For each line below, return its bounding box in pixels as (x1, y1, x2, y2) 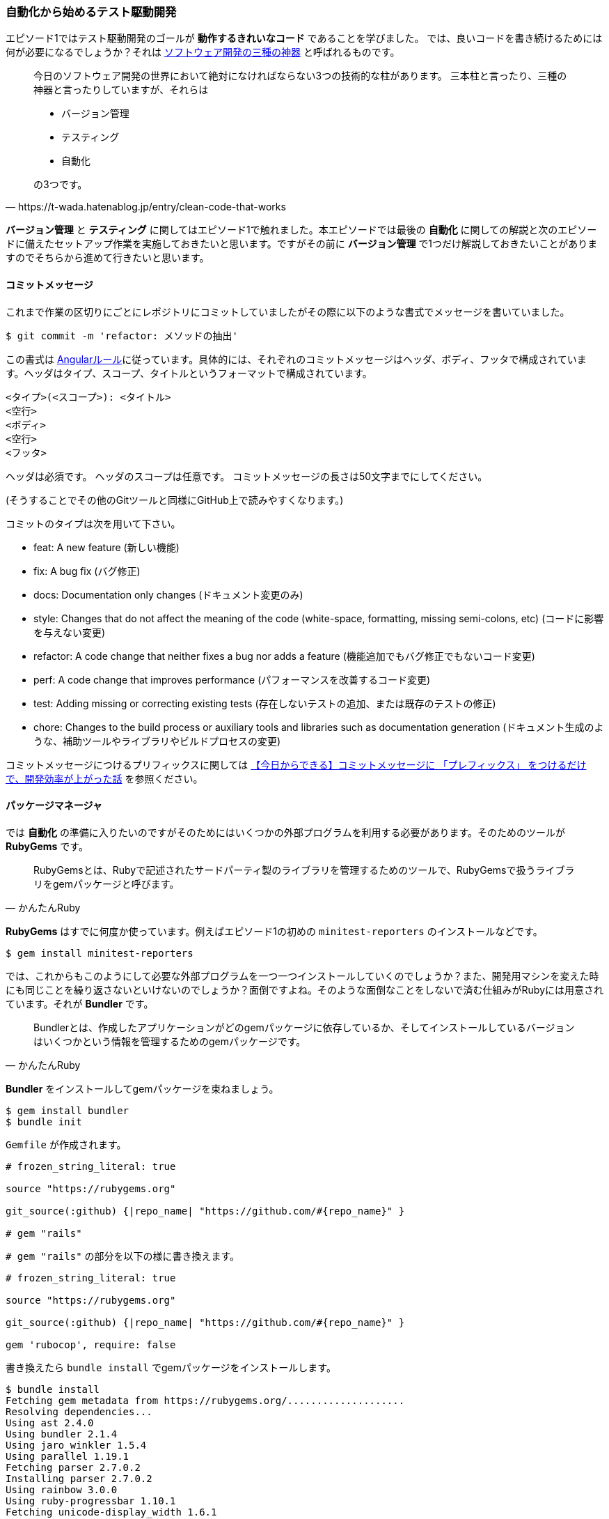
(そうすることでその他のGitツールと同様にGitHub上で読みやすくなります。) (6, 493, 344, 506)
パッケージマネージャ (6, 799, 102, 812)
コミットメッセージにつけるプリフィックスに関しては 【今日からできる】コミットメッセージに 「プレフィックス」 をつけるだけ (6, 758, 587, 771)
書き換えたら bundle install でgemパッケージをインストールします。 (6, 1361, 336, 1373)
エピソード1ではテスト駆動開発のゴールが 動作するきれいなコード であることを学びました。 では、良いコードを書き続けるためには (6, 32, 603, 45)
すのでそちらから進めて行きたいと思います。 (6, 252, 209, 264)
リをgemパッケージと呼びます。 (33, 877, 180, 890)
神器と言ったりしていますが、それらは (33, 84, 209, 96)
